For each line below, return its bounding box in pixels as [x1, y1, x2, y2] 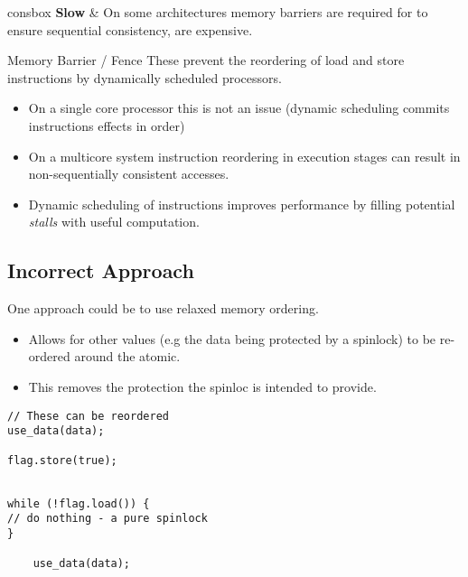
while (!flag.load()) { [7, 497, 150, 510]
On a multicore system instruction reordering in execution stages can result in [28, 146, 461, 165]
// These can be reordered [7, 409, 169, 423]
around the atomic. [74, 347, 181, 366]
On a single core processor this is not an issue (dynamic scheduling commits [28, 98, 450, 117]
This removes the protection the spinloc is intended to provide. [28, 377, 377, 396]
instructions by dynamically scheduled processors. [7, 68, 282, 87]
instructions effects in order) [28, 116, 185, 135]
